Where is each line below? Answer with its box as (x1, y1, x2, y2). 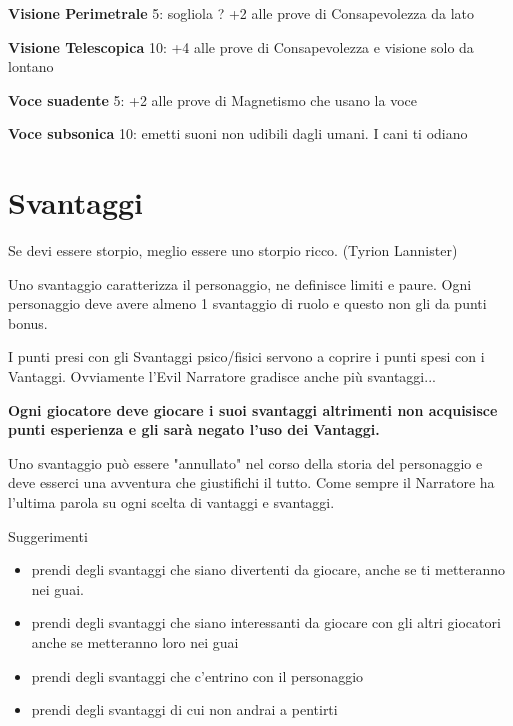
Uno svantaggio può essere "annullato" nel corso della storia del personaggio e (8, 452, 483, 473)
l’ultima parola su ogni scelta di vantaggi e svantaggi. (8, 492, 335, 513)
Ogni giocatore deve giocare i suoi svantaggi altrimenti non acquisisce (8, 399, 498, 420)
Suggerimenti (8, 525, 88, 546)
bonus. (8, 312, 48, 333)
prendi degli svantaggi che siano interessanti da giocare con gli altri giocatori (31, 612, 501, 633)
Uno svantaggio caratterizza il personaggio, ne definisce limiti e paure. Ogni (8, 273, 472, 294)
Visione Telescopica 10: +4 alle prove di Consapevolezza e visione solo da (8, 36, 474, 57)
